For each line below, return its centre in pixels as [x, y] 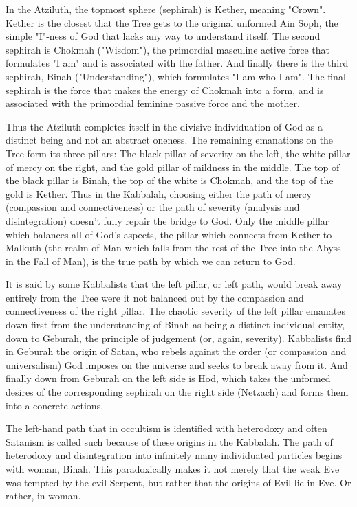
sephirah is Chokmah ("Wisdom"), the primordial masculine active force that [168, 49]
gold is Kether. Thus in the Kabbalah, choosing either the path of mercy [159, 193]
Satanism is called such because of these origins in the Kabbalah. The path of [169, 441]
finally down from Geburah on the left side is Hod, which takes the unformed [168, 378]
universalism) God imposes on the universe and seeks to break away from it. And [177, 364]
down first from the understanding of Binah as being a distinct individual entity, [175, 325]
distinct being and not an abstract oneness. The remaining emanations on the [170, 140]
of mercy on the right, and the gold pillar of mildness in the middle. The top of [173, 167]
